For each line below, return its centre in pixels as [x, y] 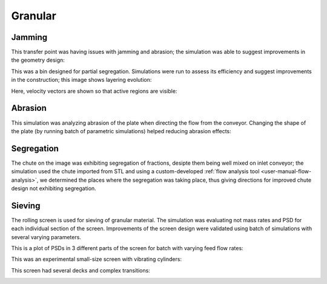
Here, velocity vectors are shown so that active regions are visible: [94, 91]
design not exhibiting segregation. [54, 188]
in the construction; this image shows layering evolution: [81, 80]
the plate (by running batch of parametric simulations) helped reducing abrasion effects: [121, 131]
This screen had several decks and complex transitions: [81, 270]
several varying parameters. [46, 237]
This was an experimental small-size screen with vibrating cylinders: [96, 259]
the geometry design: [38, 60]
